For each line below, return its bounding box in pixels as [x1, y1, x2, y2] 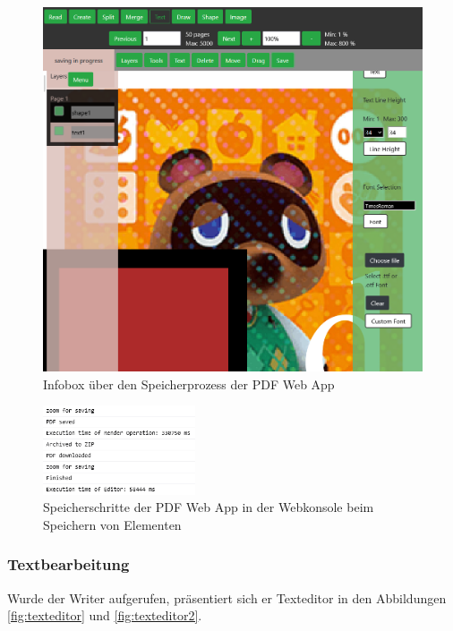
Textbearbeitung [7, 553, 130, 576]
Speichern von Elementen [43, 515, 182, 533]
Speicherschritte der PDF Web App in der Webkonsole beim [43, 498, 374, 516]
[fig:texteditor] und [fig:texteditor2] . [7, 606, 202, 625]
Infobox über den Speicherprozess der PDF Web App [43, 374, 335, 393]
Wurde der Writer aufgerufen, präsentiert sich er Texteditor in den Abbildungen [7, 588, 447, 607]
